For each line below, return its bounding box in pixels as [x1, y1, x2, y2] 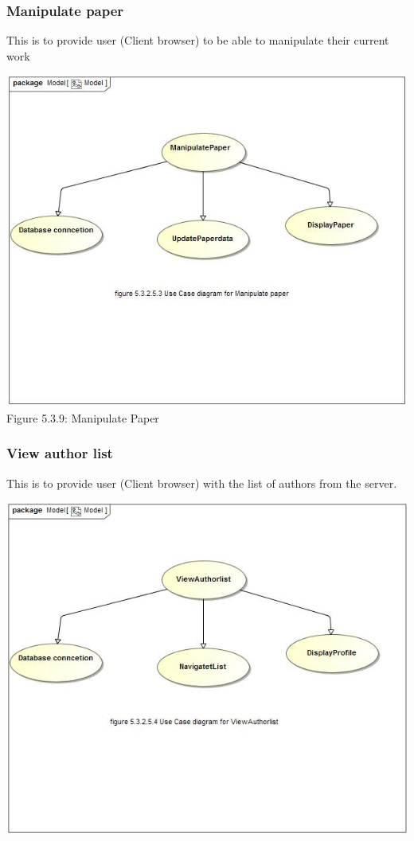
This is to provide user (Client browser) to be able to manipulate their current [6, 32, 389, 49]
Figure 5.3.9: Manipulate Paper [6, 409, 159, 426]
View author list [6, 443, 113, 463]
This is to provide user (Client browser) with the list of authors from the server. [6, 474, 397, 491]
